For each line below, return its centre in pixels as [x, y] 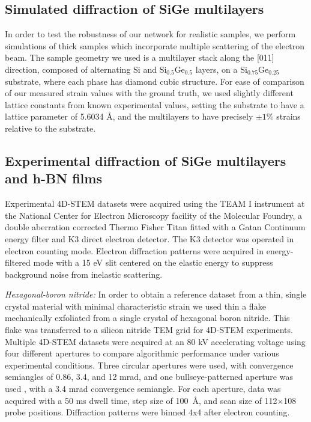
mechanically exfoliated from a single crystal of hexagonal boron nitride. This [147, 318]
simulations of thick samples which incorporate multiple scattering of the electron [155, 45]
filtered [18, 262]
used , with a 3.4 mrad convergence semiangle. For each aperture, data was [143, 389]
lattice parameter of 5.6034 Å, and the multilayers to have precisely [129, 116]
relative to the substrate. [50, 128]
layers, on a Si [221, 69]
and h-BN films [53, 178]
